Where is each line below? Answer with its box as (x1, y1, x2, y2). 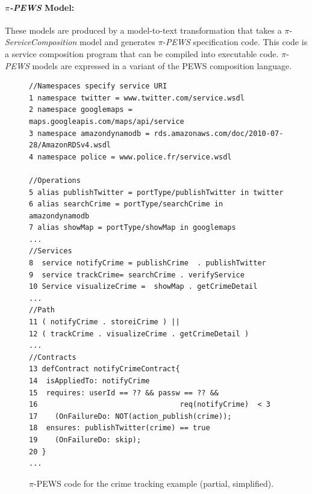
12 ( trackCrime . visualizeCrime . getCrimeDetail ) (29, 329, 249, 338)
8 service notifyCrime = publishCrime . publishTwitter (29, 259, 266, 268)
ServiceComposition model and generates (5, 36, 155, 48)
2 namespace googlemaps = (29, 105, 133, 114)
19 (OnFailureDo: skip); (29, 435, 142, 444)
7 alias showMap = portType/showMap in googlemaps (29, 223, 236, 232)
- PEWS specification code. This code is (163, 36, 308, 48)
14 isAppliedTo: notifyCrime (29, 377, 150, 386)
